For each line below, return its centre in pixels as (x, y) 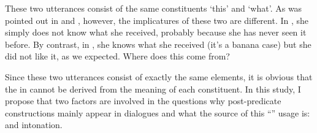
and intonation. (34, 125)
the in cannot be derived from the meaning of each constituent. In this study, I (153, 89)
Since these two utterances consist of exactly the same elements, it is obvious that (159, 76)
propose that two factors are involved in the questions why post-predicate (143, 101)
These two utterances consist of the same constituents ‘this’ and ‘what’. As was (154, 8)
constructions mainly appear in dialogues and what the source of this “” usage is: (158, 112)
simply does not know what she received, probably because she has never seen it (156, 32)
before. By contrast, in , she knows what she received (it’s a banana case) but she (158, 44)
